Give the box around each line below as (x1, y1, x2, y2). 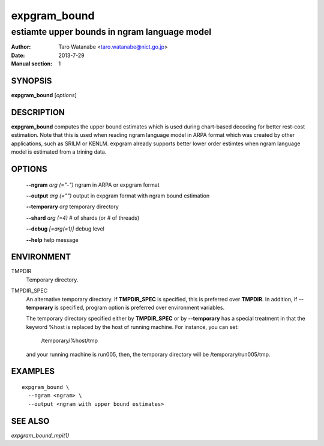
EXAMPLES (11, 366, 55, 376)
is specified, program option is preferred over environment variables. (54, 304, 225, 311)
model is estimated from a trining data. (11, 148, 107, 155)
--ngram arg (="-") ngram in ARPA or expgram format (26, 181, 160, 188)
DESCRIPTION (11, 107, 65, 117)
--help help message (26, 236, 79, 243)
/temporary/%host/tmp (41, 337, 98, 345)
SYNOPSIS (11, 76, 52, 86)
